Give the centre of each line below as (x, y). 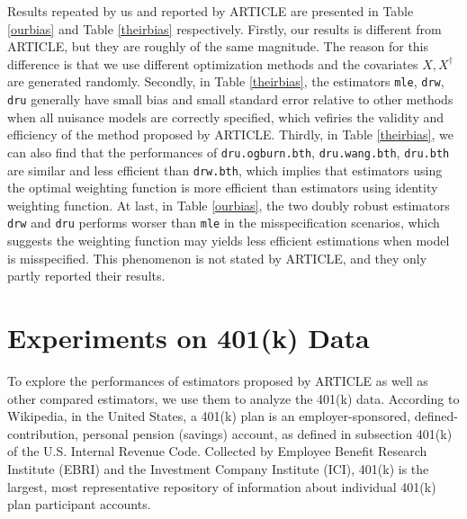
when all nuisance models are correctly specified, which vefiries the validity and (225, 116)
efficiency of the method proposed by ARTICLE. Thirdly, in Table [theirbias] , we (230, 134)
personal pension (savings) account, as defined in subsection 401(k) (267, 433)
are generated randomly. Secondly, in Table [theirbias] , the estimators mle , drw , (226, 81)
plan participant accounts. (79, 504)
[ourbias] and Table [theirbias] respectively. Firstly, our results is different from (225, 28)
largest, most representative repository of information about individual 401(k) (222, 486)
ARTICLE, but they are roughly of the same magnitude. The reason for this (218, 46)
